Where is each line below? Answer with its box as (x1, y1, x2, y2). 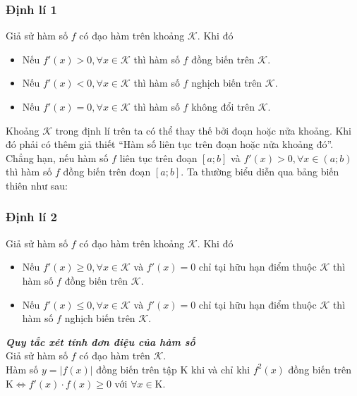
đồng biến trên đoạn (63, 164, 151, 179)
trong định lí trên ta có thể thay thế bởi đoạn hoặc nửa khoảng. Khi (55, 123, 352, 137)
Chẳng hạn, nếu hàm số (6, 150, 109, 165)
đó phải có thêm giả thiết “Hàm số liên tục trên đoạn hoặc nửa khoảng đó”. (6, 137, 334, 151)
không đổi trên (191, 99, 255, 113)
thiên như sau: (6, 178, 68, 192)
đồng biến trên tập (96, 361, 177, 376)
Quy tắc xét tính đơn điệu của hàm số (6, 334, 195, 349)
